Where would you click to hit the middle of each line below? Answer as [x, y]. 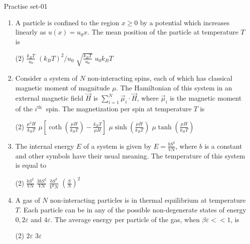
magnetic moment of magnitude [63, 87]
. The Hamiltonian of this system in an [174, 87]
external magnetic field [49, 98]
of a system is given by [117, 146]
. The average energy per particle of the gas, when [125, 219]
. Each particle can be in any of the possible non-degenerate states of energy [133, 209]
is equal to [31, 165]
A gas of [28, 200]
